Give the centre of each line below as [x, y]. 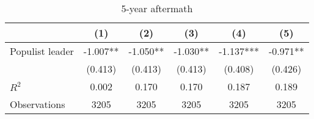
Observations [38, 104]
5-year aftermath [157, 8]
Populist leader [42, 51]
